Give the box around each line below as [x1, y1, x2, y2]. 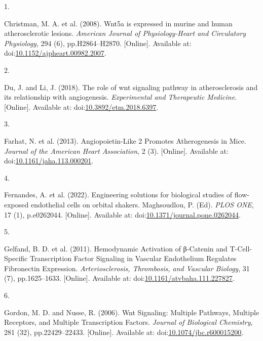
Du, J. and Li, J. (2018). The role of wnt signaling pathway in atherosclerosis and [4, 81, 258, 92]
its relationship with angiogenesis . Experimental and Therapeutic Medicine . [4, 92, 237, 102]
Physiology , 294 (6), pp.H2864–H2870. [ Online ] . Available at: [4, 37, 192, 48]
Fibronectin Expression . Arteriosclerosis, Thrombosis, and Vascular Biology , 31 [4, 263, 250, 273]
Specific [4, 253, 28, 264]
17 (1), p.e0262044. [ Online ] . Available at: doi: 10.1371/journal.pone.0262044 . [4, 209, 241, 220]
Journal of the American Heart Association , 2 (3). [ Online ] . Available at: [4, 145, 229, 156]
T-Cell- [230, 243, 252, 253]
